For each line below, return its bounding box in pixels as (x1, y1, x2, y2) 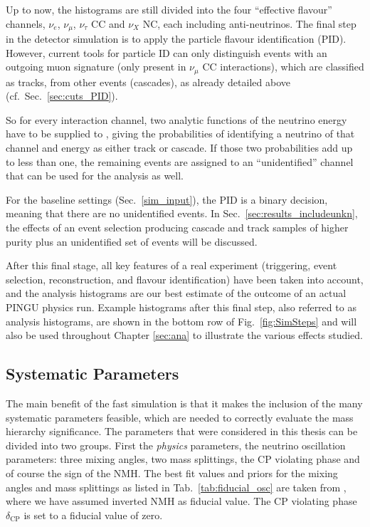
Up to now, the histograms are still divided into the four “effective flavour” (6, 2, 332, 16)
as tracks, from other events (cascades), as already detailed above (6, 74, 290, 89)
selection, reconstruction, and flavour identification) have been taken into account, (6, 271, 364, 286)
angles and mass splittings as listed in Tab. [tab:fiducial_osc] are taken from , (6, 479, 347, 494)
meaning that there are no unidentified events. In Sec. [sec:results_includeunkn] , (6, 206, 358, 221)
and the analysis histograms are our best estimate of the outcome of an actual (6, 286, 347, 301)
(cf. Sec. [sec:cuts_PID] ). (6, 88, 118, 103)
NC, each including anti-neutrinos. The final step (142, 16, 356, 31)
